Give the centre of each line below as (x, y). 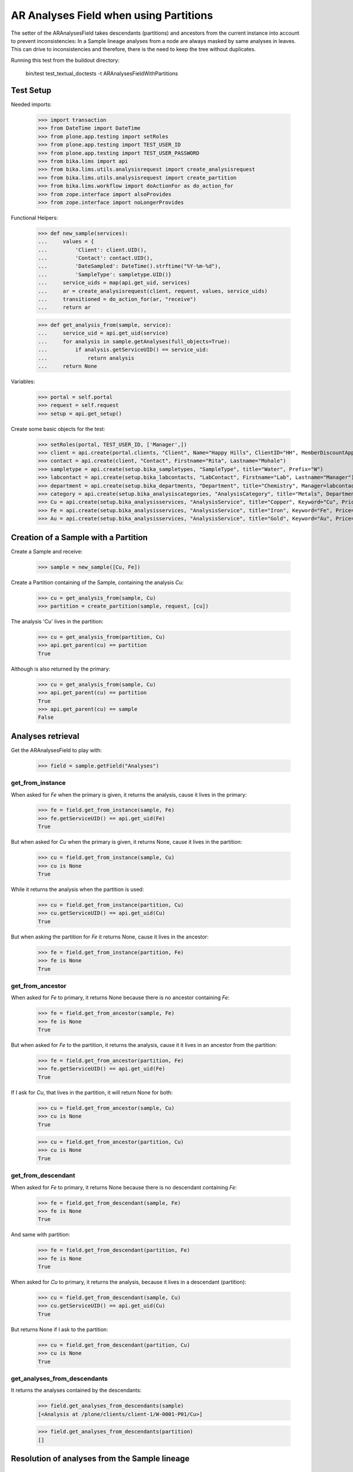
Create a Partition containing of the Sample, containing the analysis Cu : (97, 582)
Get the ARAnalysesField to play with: (56, 750)
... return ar (64, 307)
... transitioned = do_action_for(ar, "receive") (117, 299)
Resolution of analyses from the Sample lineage (100, 1459)
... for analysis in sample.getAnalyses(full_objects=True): (134, 341)
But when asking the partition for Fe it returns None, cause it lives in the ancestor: (110, 937)
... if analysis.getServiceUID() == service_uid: (123, 350)
